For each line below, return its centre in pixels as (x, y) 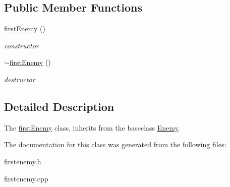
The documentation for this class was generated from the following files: (115, 144)
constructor (21, 45)
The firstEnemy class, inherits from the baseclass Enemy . (92, 127)
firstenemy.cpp (26, 178)
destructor (20, 79)
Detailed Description (59, 106)
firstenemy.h (23, 161)
